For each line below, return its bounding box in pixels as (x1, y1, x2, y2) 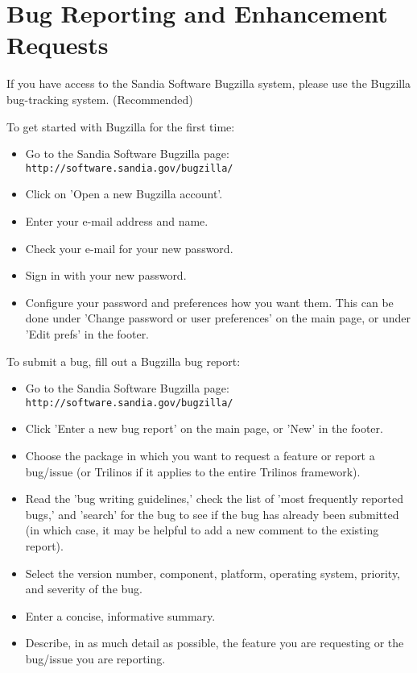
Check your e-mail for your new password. (25, 239, 233, 256)
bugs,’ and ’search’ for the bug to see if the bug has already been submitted (25, 505, 399, 522)
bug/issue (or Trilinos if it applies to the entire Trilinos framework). (25, 463, 361, 480)
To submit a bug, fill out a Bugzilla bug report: (6, 352, 241, 369)
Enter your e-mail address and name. (25, 212, 208, 229)
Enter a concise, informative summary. (25, 607, 216, 624)
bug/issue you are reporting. (25, 650, 166, 667)
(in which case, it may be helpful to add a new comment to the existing (25, 521, 379, 538)
